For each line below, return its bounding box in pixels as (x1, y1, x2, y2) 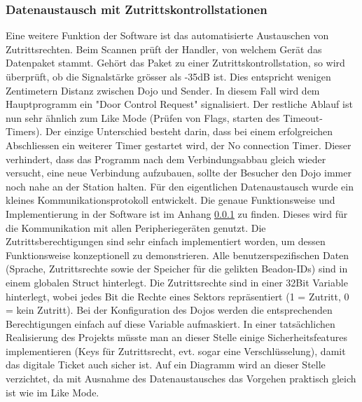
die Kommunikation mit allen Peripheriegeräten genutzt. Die (6, 220, 266, 235)
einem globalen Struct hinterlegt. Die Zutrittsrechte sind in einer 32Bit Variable (6, 275, 348, 289)
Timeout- (283, 110, 323, 125)
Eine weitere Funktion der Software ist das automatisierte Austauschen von (6, 28, 329, 43)
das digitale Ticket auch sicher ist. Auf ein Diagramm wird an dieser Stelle (6, 357, 326, 372)
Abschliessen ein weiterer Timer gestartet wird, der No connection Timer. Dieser (6, 137, 351, 152)
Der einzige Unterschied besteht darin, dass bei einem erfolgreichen (45, 124, 333, 139)
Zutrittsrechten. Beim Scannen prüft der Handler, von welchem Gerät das (6, 41, 322, 56)
